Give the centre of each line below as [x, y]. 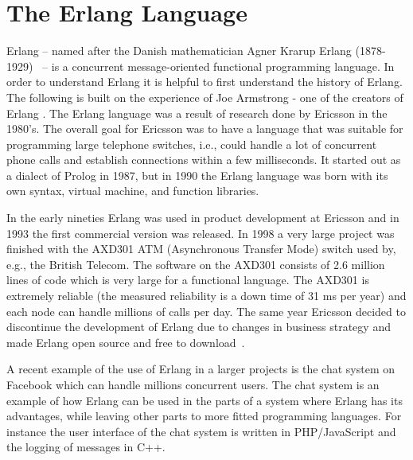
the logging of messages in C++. [86, 447]
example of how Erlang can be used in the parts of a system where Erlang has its [205, 400]
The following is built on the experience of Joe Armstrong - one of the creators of [205, 97]
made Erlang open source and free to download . [126, 342]
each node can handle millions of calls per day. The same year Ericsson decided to [206, 311]
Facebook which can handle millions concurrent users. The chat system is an [193, 384]
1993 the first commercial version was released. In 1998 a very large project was [201, 233]
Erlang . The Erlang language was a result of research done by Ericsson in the [197, 113]
